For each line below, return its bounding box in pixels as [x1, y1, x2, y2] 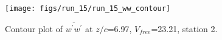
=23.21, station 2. [151, 22, 218, 35]
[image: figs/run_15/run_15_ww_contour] [5, 4, 171, 13]
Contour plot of [5, 22, 63, 35]
